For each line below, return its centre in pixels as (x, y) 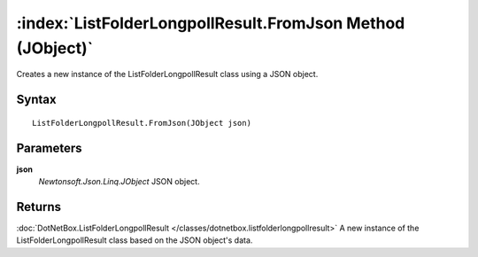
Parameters (49, 148)
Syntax (36, 100)
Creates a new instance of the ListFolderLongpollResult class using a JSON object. (167, 74)
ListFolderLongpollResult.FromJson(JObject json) (142, 123)
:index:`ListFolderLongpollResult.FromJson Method (211, 23)
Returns (39, 207)
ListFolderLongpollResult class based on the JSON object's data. (135, 240)
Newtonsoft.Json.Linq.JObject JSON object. (119, 182)
